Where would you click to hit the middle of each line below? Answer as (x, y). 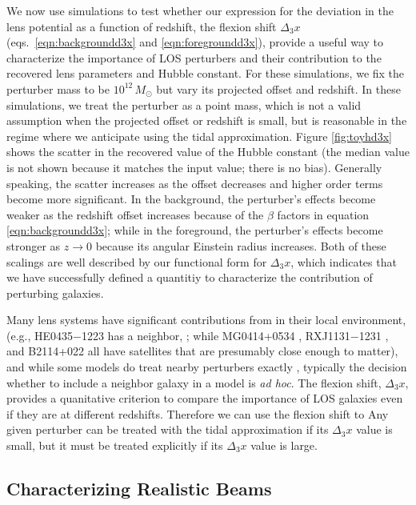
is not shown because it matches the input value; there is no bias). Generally (194, 167)
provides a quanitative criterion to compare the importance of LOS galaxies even (205, 398)
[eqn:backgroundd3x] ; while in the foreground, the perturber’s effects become (195, 230)
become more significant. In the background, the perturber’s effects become (191, 199)
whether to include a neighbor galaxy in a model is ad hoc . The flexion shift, (194, 382)
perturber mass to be (58, 88)
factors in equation (323, 214)
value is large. (284, 445)
